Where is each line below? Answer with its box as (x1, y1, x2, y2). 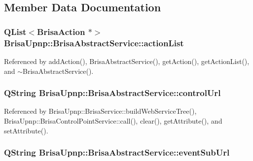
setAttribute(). (4, 125, 48, 135)
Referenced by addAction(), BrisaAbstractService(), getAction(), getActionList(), (4, 56, 250, 66)
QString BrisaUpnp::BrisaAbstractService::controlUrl (4, 87, 221, 99)
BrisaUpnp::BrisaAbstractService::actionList (4, 36, 184, 49)
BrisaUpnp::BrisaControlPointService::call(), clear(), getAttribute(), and (4, 115, 222, 126)
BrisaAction (37, 25, 85, 37)
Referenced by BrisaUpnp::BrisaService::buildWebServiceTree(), (4, 106, 197, 116)
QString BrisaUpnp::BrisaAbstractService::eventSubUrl (4, 146, 230, 159)
